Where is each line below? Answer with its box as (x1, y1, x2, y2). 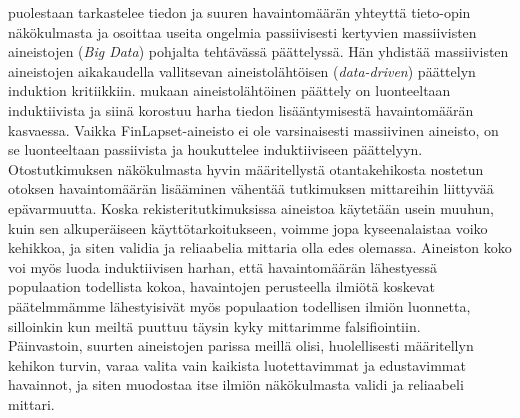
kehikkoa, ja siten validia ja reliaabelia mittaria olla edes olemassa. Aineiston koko (8, 237, 512, 258)
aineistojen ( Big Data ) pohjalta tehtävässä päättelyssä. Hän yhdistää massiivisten (8, 41, 509, 62)
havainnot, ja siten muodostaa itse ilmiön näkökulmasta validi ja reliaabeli (8, 374, 464, 395)
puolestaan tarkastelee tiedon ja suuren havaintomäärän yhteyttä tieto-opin (8, 2, 471, 22)
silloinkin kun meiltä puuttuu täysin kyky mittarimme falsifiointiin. (8, 315, 421, 336)
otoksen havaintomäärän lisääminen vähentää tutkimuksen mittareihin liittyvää (8, 178, 494, 199)
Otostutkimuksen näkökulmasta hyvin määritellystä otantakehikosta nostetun (8, 158, 484, 179)
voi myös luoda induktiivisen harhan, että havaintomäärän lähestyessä (8, 256, 438, 277)
